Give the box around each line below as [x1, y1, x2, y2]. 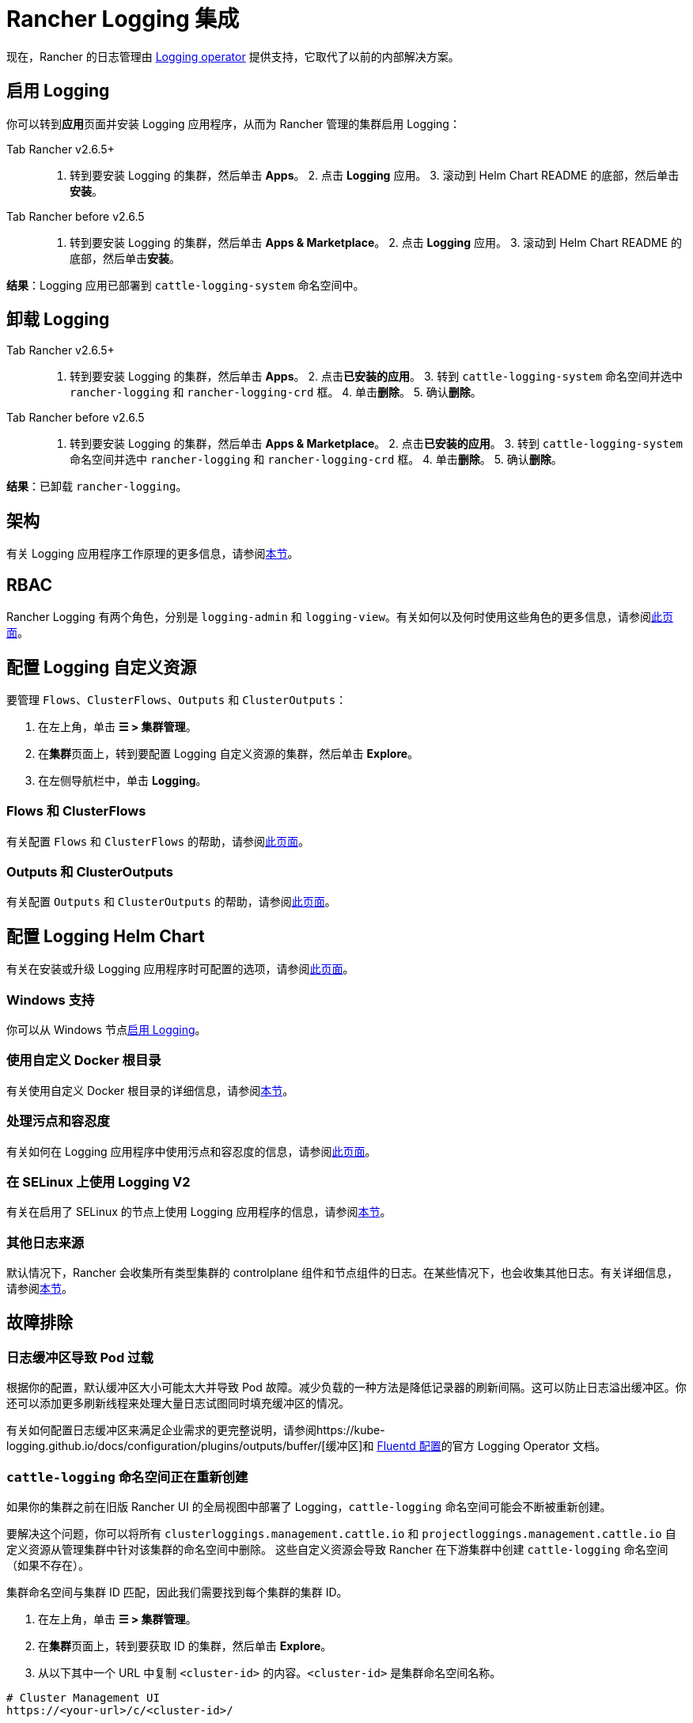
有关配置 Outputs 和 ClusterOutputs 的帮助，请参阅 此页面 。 [6, 895, 336, 909]
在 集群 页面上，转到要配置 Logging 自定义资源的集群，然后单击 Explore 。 [38, 746, 419, 760]
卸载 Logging [6, 309, 110, 330]
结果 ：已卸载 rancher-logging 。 [6, 479, 187, 494]
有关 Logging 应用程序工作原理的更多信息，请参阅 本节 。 [6, 547, 299, 561]
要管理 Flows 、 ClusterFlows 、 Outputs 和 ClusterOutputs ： [6, 692, 347, 706]
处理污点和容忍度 [6, 1113, 110, 1130]
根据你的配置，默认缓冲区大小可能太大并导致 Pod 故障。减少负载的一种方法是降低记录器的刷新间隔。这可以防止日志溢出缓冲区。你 [6, 1380, 687, 1395]
